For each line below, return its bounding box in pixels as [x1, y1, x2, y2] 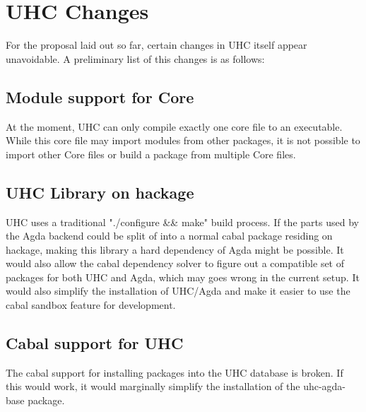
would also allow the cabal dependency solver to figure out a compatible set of [6, 256, 345, 271]
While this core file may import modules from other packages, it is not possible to [6, 133, 360, 148]
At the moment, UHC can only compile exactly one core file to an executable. [6, 119, 343, 134]
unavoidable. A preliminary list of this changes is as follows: [6, 51, 265, 66]
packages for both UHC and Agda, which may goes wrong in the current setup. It [6, 269, 360, 284]
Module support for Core [6, 86, 194, 107]
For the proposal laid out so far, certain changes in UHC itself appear [6, 37, 307, 52]
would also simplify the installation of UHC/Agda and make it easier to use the [6, 283, 350, 298]
